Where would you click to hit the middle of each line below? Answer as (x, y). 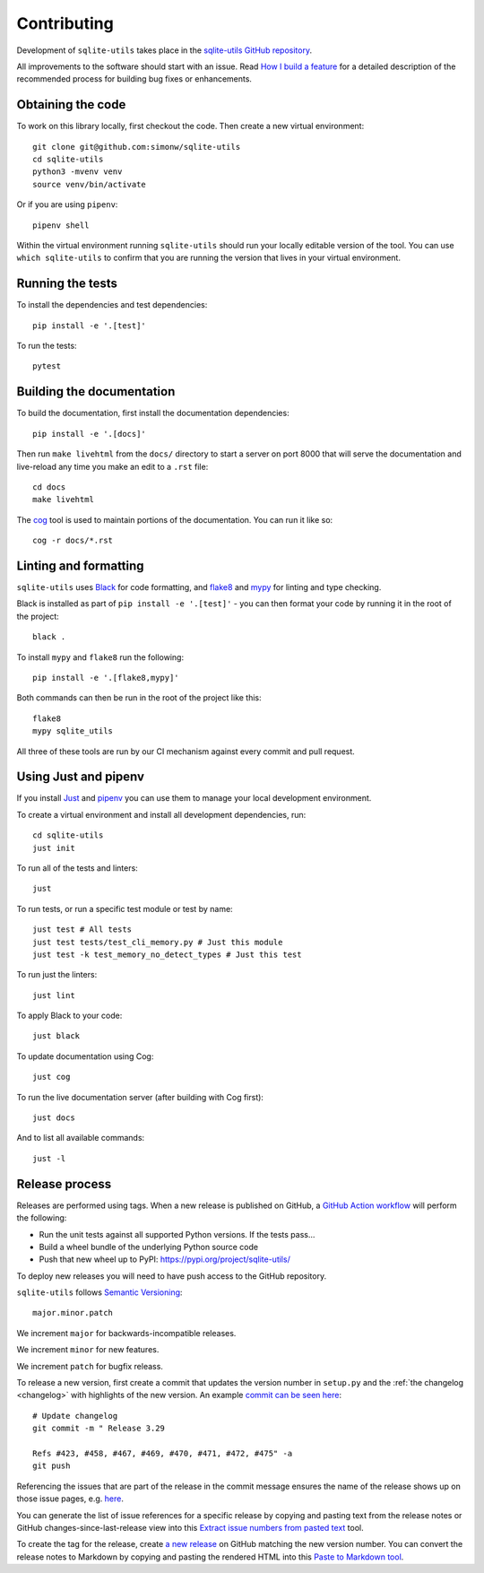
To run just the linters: (57, 975)
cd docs (49, 487)
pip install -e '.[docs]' (90, 434)
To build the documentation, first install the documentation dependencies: (153, 413)
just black (56, 1036)
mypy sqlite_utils (73, 731)
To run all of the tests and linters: (77, 868)
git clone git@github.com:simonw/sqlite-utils (137, 147)
